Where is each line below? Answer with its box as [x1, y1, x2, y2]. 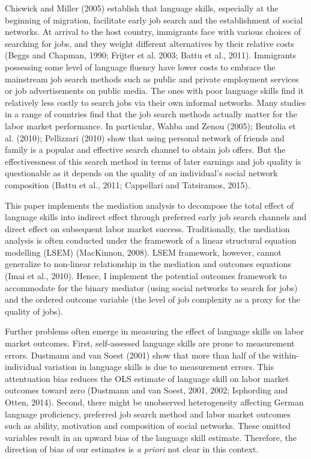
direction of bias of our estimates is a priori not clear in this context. [5, 443, 259, 455]
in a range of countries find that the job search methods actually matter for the [5, 108, 297, 120]
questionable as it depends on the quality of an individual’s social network [5, 167, 278, 179]
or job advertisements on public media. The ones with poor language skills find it [5, 84, 304, 97]
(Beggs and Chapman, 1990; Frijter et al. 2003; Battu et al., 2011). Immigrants [5, 49, 297, 61]
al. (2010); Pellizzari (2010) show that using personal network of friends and [5, 131, 285, 144]
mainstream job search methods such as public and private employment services [5, 72, 299, 85]
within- [273, 348, 299, 361]
